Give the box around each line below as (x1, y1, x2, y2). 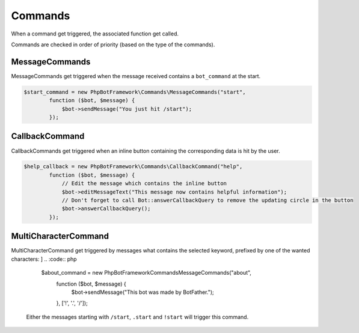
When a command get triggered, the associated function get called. (11, 30, 179, 37)
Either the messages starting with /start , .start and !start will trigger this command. (26, 313, 249, 320)
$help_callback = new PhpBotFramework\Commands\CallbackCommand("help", (23, 163, 243, 170)
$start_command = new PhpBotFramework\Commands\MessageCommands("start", (23, 88, 246, 96)
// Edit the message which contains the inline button (61, 180, 227, 187)
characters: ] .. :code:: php (11, 255, 78, 263)
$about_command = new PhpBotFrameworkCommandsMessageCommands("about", (41, 269, 252, 276)
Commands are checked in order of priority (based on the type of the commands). (11, 41, 215, 48)
